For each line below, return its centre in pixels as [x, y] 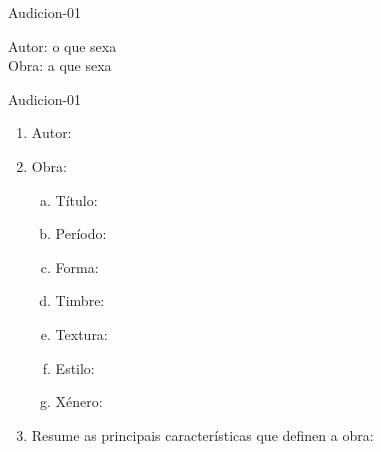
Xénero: [79, 401]
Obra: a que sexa [60, 65]
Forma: [77, 266]
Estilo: [75, 367]
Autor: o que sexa [62, 45]
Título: [76, 199]
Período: [81, 233]
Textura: [81, 333]
